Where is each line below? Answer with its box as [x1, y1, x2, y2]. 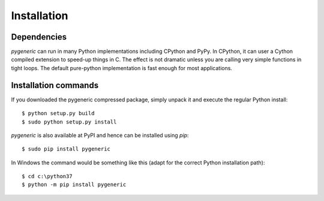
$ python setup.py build [22, 110, 95, 117]
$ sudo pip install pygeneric [22, 146, 111, 152]
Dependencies [11, 32, 67, 42]
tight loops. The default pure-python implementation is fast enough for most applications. [11, 64, 232, 71]
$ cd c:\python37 [22, 173, 73, 180]
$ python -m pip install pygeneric [22, 181, 127, 188]
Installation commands [11, 80, 99, 90]
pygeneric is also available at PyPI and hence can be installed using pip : [11, 131, 189, 139]
